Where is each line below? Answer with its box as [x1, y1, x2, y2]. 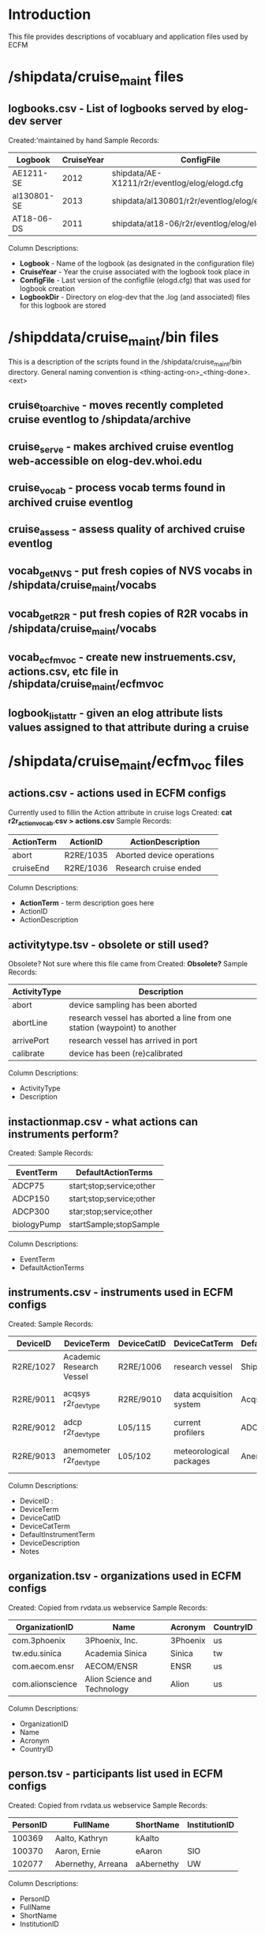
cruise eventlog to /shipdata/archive [8, 413, 192, 426]
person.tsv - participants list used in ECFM [8, 1767, 223, 1781]
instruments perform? [8, 1127, 119, 1140]
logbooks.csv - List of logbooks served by [8, 102, 219, 115]
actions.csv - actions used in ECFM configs [8, 787, 226, 800]
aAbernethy [135, 1858, 179, 1869]
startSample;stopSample [69, 1219, 160, 1230]
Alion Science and [84, 1673, 152, 1684]
